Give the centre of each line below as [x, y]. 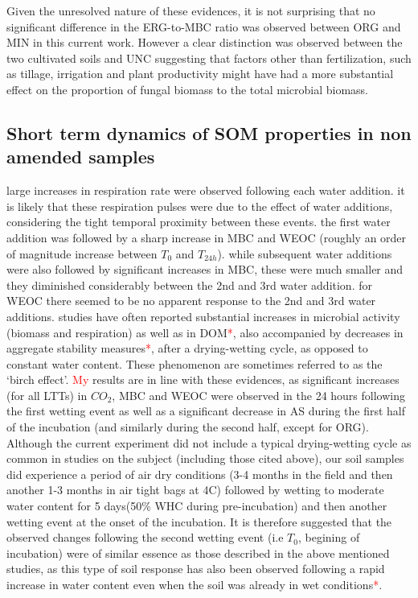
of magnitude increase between [82, 253]
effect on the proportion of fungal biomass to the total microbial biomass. [187, 89]
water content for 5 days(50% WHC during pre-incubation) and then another [197, 506]
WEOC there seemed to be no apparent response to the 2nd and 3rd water [191, 301]
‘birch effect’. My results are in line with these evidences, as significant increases [203, 379]
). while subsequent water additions [305, 253]
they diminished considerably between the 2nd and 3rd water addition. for [189, 285]
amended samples [81, 157]
